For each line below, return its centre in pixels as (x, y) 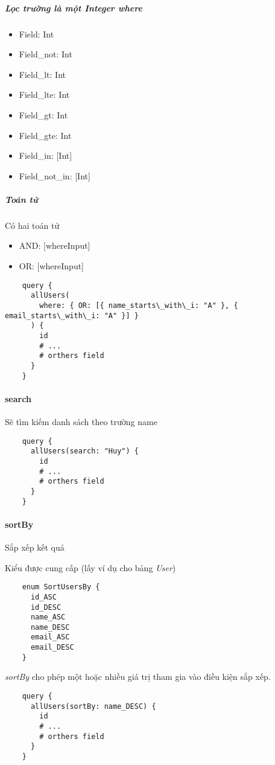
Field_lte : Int (44, 94)
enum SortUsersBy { (61, 587)
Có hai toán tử (32, 225)
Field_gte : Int (45, 135)
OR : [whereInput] (52, 266)
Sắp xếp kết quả (35, 547)
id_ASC (43, 597)
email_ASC (50, 637)
